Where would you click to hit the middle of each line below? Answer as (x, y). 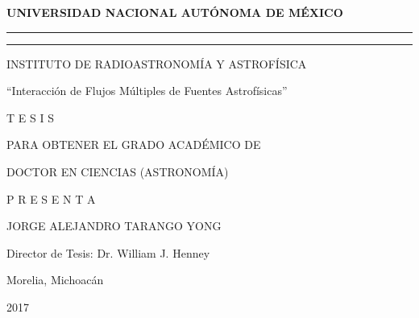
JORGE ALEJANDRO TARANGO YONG (114, 226)
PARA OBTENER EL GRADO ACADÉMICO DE (134, 145)
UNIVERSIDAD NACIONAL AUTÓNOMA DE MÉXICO (175, 12)
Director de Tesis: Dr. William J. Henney (108, 252)
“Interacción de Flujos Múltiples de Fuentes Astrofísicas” (147, 91)
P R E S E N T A (51, 198)
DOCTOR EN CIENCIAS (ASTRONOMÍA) (118, 171)
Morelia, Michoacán (55, 280)
